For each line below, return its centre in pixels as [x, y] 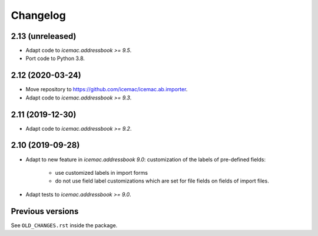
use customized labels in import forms [102, 172]
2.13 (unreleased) [44, 36]
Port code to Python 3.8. [55, 58]
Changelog [38, 15]
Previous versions [45, 211]
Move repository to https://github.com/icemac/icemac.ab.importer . [107, 89]
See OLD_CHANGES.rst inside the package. [64, 225]
